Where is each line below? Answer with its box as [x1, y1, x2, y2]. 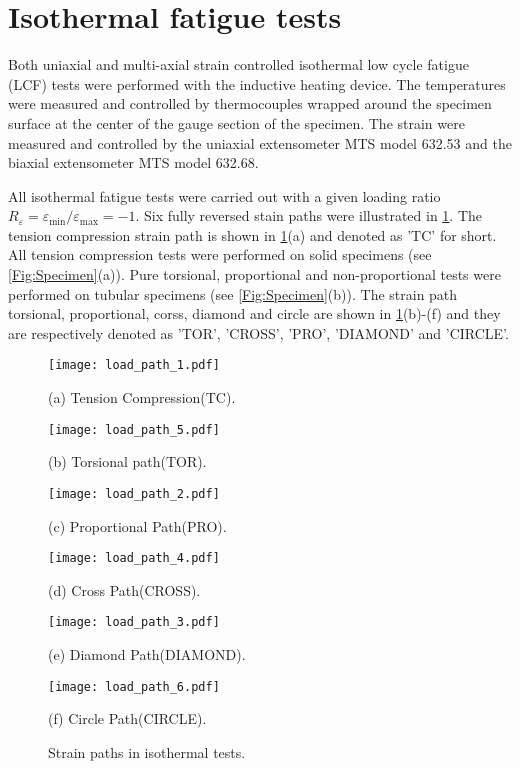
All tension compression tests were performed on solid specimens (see [8, 244, 432, 265]
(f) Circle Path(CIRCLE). [48, 708, 207, 729]
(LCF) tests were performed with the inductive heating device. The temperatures [8, 73, 506, 94]
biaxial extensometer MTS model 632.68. [8, 152, 259, 173]
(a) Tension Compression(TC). [48, 387, 236, 408]
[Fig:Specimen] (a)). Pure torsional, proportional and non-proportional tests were [8, 264, 501, 285]
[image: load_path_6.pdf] [48, 679, 220, 694]
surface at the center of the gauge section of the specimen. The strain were [8, 112, 465, 133]
